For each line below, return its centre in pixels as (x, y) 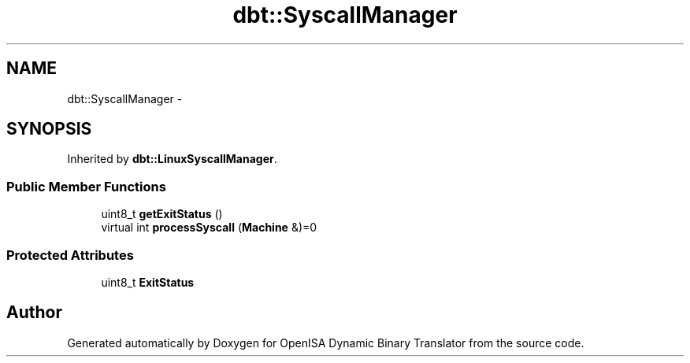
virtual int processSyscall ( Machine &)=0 (209, 228)
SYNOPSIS (49, 129)
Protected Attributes (70, 255)
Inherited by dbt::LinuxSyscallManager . (172, 159)
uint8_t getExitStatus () (162, 214)
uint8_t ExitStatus (148, 282)
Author (34, 313)
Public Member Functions (86, 186)
